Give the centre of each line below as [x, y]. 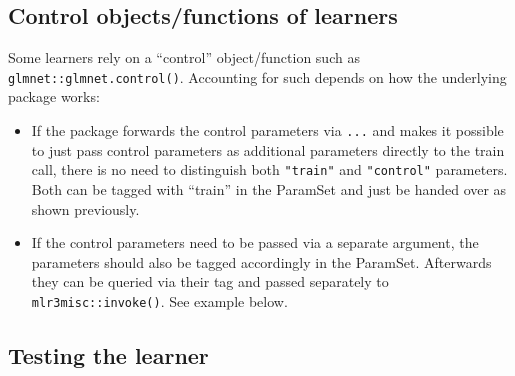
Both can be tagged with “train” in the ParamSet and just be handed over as [269, 188]
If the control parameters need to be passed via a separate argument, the [255, 242]
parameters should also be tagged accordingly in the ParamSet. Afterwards [261, 261]
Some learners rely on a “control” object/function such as [184, 57]
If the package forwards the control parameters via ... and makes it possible [267, 130]
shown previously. [85, 208]
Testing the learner [108, 354]
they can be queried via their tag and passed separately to [210, 281]
